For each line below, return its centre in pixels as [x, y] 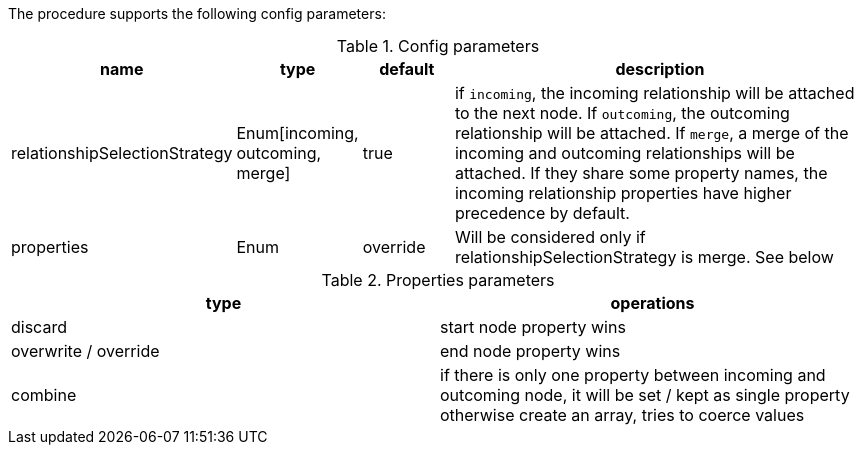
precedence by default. [542, 213]
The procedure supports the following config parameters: [197, 13]
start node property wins [533, 327]
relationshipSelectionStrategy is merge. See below [644, 257]
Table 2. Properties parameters [438, 280]
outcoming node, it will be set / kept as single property [645, 395]
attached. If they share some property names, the [641, 173]
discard [39, 327]
